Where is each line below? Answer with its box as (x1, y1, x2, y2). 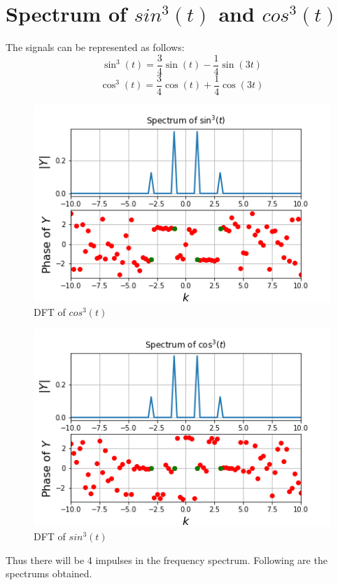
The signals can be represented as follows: (6, 40, 185, 55)
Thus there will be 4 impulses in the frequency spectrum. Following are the (6, 552, 328, 567)
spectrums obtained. (6, 566, 92, 581)
